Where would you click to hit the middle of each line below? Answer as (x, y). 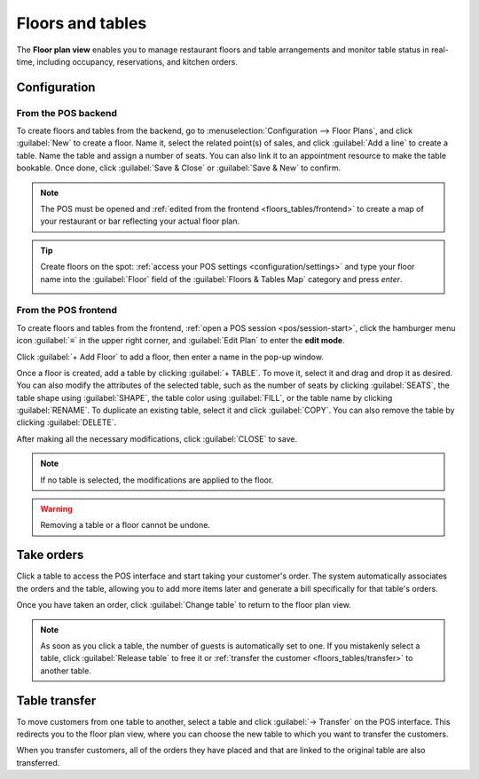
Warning (56, 509)
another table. (66, 671)
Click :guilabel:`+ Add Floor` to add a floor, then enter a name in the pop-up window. (170, 357)
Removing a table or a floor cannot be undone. (125, 525)
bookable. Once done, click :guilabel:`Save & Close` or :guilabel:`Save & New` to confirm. (179, 168)
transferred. (38, 762)
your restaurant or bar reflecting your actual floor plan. (140, 221)
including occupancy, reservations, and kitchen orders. (137, 61)
